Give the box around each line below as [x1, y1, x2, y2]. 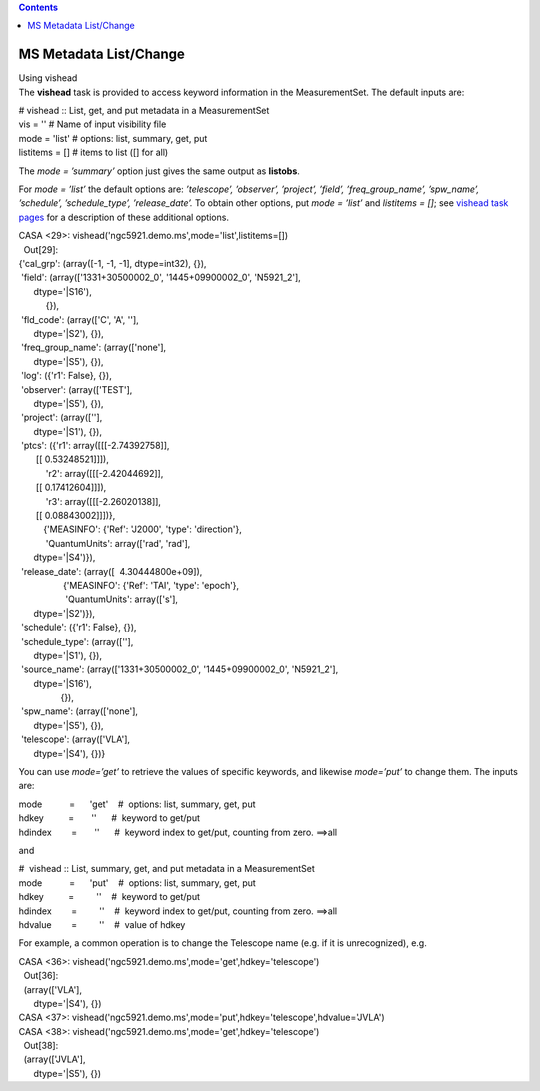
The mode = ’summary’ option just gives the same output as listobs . [18, 165, 300, 177]
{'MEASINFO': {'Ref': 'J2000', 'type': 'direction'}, [43, 523, 242, 535]
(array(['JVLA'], [23, 1053, 86, 1065]
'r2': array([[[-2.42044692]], [45, 467, 164, 479]
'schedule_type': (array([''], [20, 635, 134, 647]
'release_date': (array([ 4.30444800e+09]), [20, 565, 203, 577]
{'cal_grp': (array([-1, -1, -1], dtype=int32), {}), [18, 257, 207, 269]
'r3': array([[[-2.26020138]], [45, 495, 162, 507]
